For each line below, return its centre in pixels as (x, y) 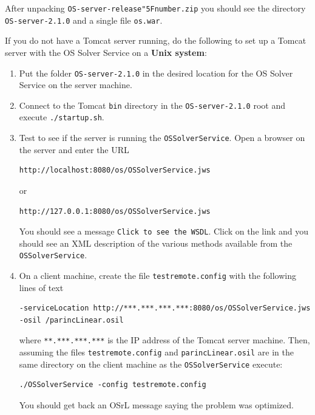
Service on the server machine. (76, 85)
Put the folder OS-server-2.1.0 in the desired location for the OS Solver (156, 73)
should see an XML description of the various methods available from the (156, 243)
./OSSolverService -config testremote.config (113, 385)
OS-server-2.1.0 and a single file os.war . (84, 20)
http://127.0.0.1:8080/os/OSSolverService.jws (115, 211)
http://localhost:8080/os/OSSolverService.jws (115, 170)
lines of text (41, 287)
